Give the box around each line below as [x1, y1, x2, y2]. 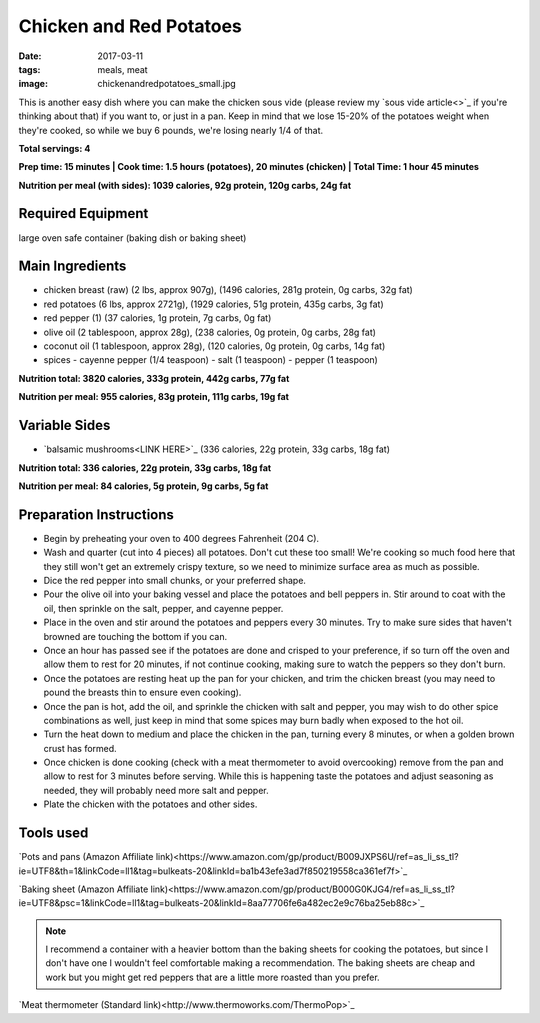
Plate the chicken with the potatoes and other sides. [43, 798, 258, 810]
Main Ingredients [18, 258, 127, 275]
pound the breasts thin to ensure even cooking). [43, 686, 242, 699]
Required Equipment [18, 205, 149, 222]
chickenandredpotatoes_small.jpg [97, 78, 237, 90]
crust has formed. [43, 742, 117, 754]
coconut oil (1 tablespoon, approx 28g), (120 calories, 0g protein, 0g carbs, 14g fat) [43, 340, 386, 352]
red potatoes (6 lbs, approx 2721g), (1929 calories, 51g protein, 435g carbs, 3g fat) [43, 298, 384, 310]
